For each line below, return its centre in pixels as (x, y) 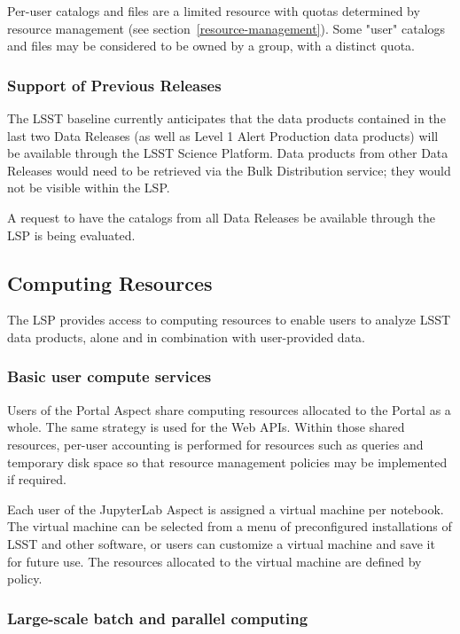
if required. (37, 479)
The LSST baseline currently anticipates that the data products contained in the (226, 118)
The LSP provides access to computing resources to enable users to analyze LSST (229, 320)
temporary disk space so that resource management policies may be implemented (227, 462)
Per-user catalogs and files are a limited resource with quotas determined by (214, 11)
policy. (25, 579)
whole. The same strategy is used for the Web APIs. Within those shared (206, 427)
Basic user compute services (109, 376)
